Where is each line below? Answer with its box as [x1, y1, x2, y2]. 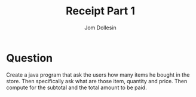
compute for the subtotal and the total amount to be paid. [6, 84, 148, 91]
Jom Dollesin [84, 24, 117, 31]
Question [6, 51, 53, 65]
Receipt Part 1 [65, 4, 136, 18]
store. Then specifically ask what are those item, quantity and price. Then [6, 77, 188, 84]
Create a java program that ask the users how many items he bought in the [6, 71, 190, 78]
